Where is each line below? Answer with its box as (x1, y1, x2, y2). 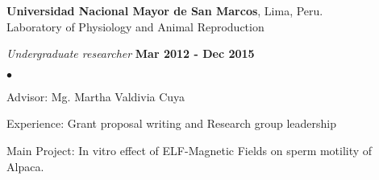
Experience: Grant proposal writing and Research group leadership (6, 115, 336, 132)
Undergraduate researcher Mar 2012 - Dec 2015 (6, 45, 255, 62)
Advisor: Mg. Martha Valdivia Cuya (6, 88, 185, 104)
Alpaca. (6, 157, 44, 174)
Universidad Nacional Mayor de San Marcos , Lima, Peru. (6, 2, 323, 18)
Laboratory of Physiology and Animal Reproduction (6, 18, 264, 35)
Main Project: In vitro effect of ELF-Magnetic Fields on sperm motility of (6, 141, 373, 158)
